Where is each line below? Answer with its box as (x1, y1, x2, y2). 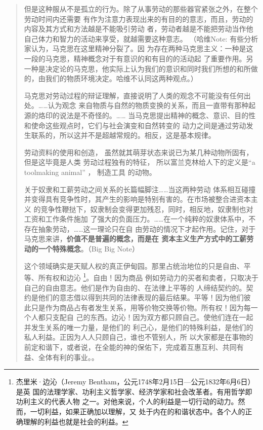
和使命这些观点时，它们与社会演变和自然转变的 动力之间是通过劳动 (24, 120, 246, 130)
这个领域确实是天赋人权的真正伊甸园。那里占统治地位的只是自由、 (24, 260, 244, 271)
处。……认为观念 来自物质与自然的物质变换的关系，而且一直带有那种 (24, 100, 249, 111)
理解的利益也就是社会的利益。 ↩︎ (23, 416, 128, 426)
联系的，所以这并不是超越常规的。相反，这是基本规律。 (31, 130, 215, 140)
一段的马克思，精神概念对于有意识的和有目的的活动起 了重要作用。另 (24, 53, 253, 63)
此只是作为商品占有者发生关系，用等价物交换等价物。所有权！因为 (24, 302, 244, 312)
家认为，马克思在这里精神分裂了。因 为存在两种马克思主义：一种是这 (24, 43, 253, 54)
